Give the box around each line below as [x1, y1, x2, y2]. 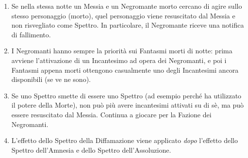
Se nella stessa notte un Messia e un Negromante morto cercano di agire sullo [11, 1, 242, 11]
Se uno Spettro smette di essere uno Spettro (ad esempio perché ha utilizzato [11, 90, 242, 100]
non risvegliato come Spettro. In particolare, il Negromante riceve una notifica [11, 20, 244, 30]
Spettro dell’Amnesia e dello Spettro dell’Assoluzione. [11, 144, 171, 155]
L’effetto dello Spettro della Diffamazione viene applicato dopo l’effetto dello [11, 135, 238, 145]
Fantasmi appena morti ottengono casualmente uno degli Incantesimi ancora [11, 64, 239, 75]
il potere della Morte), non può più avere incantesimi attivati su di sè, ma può [11, 100, 244, 110]
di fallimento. [11, 29, 51, 39]
